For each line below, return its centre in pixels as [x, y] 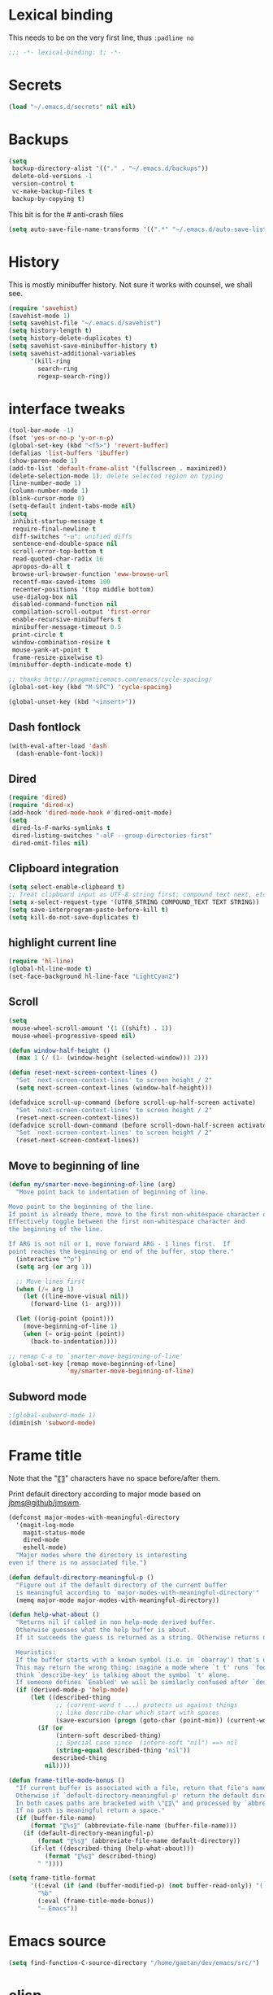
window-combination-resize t [61, 642]
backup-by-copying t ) [48, 199]
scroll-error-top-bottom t [58, 552]
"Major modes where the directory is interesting [101, 1556]
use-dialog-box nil [45, 597]
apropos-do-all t [41, 567]
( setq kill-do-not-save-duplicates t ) [74, 917]
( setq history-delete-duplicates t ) [70, 338]
